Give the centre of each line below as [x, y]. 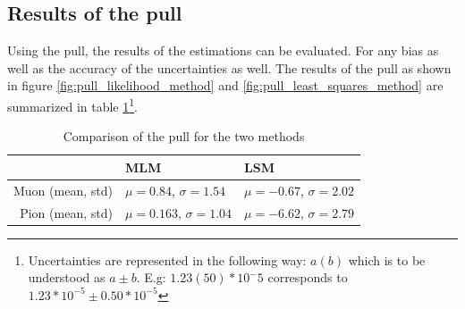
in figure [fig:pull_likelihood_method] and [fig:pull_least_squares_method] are [225, 85]
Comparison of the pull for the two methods [184, 136]
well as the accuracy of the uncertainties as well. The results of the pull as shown [229, 67]
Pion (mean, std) [66, 212]
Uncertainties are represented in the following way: [167, 259]
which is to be [387, 259]
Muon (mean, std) [63, 190]
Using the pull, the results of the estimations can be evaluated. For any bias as [223, 50]
